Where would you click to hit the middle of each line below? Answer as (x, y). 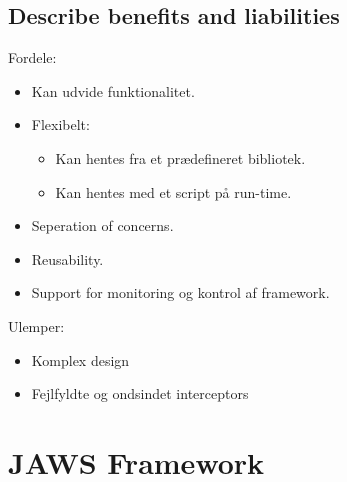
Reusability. (67, 258)
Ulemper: (36, 325)
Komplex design (80, 359)
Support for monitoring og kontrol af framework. (180, 292)
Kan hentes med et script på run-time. (173, 191)
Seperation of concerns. (102, 225)
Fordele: (32, 57)
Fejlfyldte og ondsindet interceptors (140, 393)
